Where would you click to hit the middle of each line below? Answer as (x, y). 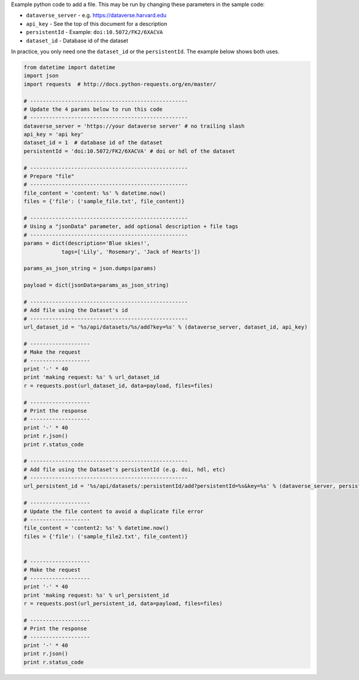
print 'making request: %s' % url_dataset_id (92, 377)
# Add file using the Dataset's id (76, 310)
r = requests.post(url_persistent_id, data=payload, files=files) (123, 603)
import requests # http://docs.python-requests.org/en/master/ (120, 84)
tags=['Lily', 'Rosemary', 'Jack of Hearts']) (131, 252)
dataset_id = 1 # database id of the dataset (93, 143)
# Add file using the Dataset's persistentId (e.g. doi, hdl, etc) (125, 469)
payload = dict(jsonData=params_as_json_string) (96, 285)
